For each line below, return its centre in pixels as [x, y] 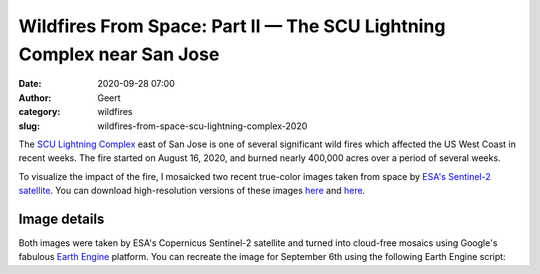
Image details [61, 218]
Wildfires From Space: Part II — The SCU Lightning [232, 26]
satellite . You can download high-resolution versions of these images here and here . [192, 191]
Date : [30, 84]
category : [39, 112]
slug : [29, 126]
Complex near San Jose [119, 54]
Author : [35, 97]
